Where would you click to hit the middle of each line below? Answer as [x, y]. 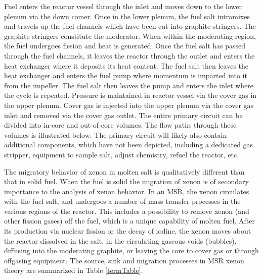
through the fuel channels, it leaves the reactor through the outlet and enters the [129, 55]
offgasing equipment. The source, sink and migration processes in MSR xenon [124, 260]
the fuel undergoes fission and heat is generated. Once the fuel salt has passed [125, 46]
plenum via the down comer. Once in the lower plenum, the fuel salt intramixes [127, 16]
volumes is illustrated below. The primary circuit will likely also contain [116, 134]
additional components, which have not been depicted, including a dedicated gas [129, 145]
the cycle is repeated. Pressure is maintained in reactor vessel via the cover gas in [130, 95]
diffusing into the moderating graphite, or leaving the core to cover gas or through [131, 250]
